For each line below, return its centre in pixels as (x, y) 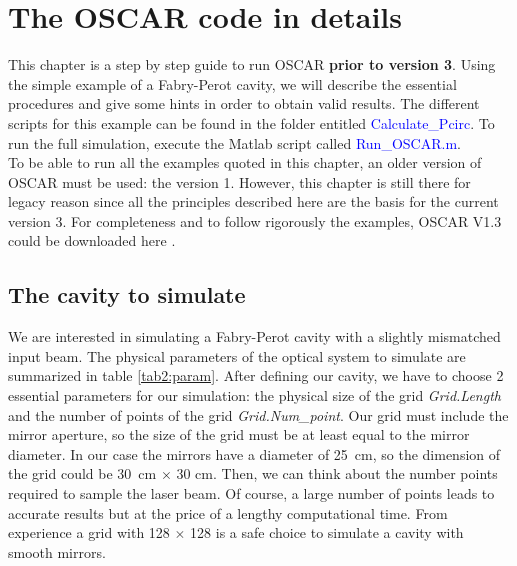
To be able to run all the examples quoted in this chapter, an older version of (245, 162)
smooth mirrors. (57, 551)
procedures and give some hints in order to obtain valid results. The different (244, 103)
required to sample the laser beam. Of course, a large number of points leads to (251, 493)
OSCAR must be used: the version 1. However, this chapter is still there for (239, 181)
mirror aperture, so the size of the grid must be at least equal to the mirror (239, 434)
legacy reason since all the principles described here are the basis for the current (253, 201)
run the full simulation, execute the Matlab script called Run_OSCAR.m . (234, 142)
